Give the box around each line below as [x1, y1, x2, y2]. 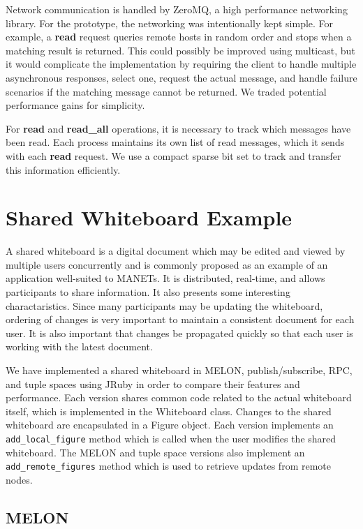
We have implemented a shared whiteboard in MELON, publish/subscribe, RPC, [6, 363, 353, 377]
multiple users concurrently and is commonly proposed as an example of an [6, 257, 328, 271]
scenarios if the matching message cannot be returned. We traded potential [6, 84, 327, 98]
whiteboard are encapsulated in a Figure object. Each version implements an [6, 417, 334, 432]
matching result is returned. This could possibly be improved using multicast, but [6, 43, 355, 57]
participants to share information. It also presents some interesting [6, 285, 290, 299]
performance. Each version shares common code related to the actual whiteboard [6, 390, 352, 405]
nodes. [6, 472, 33, 486]
